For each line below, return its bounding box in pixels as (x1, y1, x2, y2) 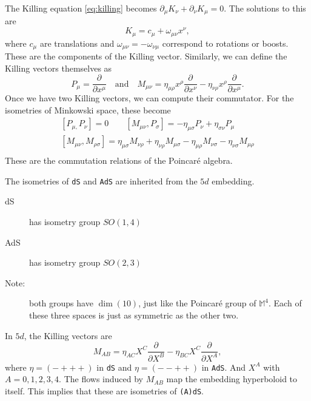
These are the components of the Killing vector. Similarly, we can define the (5, 50, 287, 62)
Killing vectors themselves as (5, 61, 112, 74)
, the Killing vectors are (24, 329, 112, 342)
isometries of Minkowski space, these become (5, 103, 171, 116)
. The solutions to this (224, 2, 306, 14)
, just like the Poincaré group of (138, 297, 256, 309)
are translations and (39, 36, 115, 49)
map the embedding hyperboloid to (166, 372, 298, 385)
